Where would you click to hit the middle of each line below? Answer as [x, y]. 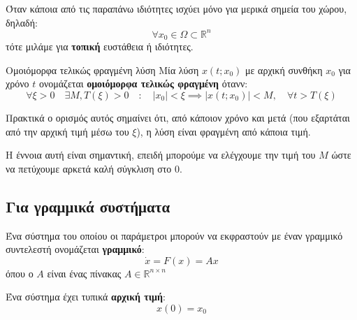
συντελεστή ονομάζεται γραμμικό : [75, 249]
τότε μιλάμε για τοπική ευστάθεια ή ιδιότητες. [100, 46]
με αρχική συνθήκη [284, 70]
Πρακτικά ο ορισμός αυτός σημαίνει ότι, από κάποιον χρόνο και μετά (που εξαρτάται [178, 117]
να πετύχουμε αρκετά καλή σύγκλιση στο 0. [94, 168]
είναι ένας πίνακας [84, 273]
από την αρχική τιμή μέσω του [67, 131]
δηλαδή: [22, 22]
